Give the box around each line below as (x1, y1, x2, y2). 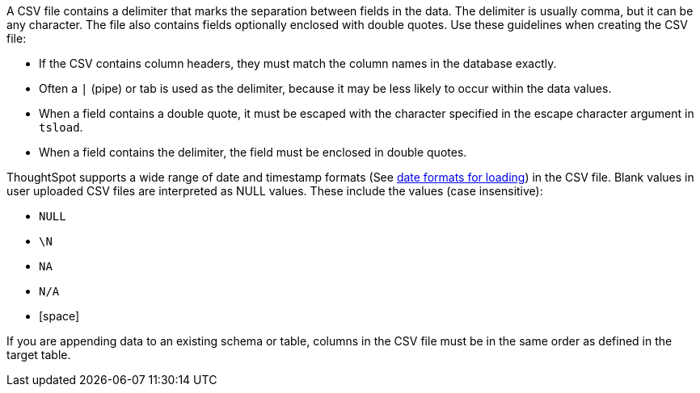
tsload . (39, 120, 83, 134)
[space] (39, 309, 80, 323)
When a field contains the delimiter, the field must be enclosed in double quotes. (39, 145, 467, 159)
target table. (6, 348, 71, 362)
